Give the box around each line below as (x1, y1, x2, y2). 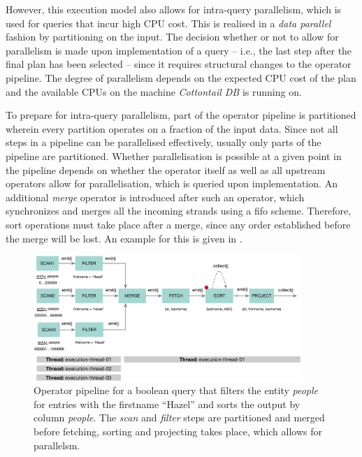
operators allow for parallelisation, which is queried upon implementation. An (6, 176, 338, 191)
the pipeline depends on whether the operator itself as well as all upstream (6, 162, 326, 177)
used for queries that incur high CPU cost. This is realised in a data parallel (6, 15, 331, 30)
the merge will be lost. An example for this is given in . (6, 231, 242, 245)
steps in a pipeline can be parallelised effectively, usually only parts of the (6, 135, 321, 150)
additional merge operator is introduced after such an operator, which (6, 189, 305, 204)
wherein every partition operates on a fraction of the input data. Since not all (6, 121, 338, 136)
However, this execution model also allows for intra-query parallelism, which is (6, 2, 342, 16)
